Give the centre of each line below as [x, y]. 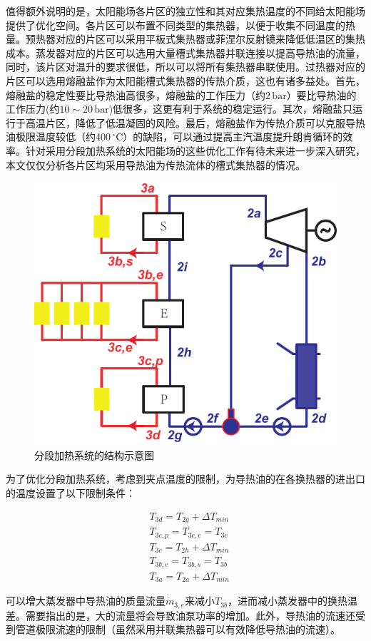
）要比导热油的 [321, 94]
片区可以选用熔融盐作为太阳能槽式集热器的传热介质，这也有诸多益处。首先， [185, 80]
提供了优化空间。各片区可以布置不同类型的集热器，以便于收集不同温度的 [176, 25]
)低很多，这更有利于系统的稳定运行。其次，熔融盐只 [231, 109]
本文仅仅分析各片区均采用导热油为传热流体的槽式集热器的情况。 [156, 164]
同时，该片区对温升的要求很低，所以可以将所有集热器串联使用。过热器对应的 [185, 67]
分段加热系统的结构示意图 [94, 455]
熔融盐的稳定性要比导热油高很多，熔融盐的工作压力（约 [136, 94]
